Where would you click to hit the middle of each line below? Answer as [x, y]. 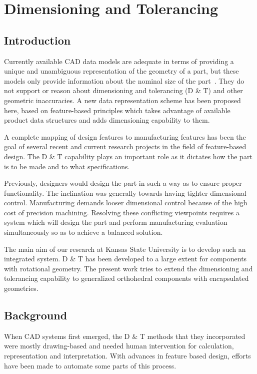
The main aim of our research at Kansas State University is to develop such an [125, 249]
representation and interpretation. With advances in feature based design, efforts [127, 356]
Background [36, 315]
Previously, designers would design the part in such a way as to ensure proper [123, 183]
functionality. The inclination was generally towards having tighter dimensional [125, 193]
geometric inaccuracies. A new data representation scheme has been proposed [122, 100]
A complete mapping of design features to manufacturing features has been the [125, 136]
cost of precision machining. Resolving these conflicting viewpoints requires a [122, 212]
